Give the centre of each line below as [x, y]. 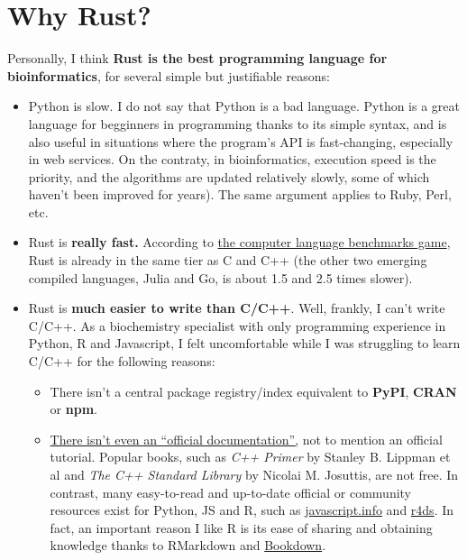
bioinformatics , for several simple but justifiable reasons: [169, 75]
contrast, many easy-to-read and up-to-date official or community [231, 492]
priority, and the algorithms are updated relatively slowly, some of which [229, 176]
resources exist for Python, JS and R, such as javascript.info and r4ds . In [252, 510]
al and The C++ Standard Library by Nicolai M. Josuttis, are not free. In [254, 474]
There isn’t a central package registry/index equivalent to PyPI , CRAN [253, 391]
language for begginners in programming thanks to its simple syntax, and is [238, 123]
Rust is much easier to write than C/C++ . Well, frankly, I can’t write [237, 308]
